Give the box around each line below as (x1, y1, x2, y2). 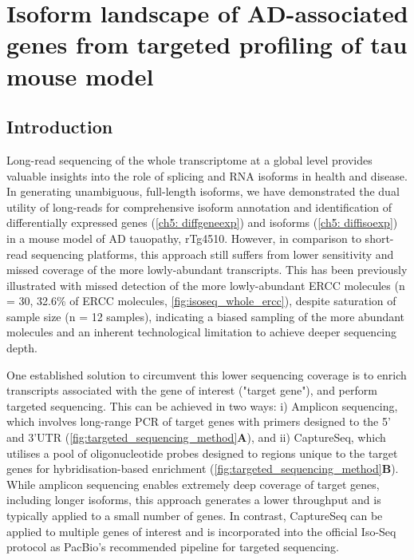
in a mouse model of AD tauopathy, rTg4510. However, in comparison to (6, 229, 361, 246)
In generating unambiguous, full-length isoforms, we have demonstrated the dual (6, 183, 400, 200)
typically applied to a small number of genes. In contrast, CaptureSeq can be (6, 507, 383, 524)
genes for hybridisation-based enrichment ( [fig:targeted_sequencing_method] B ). (6, 460, 399, 477)
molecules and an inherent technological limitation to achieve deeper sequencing (6, 324, 397, 340)
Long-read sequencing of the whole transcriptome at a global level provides (6, 151, 373, 168)
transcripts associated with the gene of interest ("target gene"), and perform (6, 382, 377, 399)
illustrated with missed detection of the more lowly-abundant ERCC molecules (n (6, 276, 405, 293)
